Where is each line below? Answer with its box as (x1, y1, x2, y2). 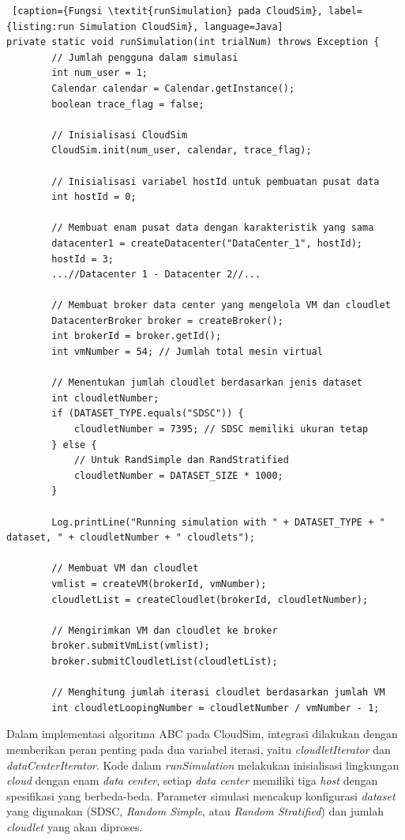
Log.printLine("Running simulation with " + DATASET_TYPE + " (51, 516, 385, 528)
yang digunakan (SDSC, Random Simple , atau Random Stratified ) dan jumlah (6, 803, 384, 819)
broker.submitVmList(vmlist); (51, 640, 210, 652)
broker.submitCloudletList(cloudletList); (51, 655, 278, 667)
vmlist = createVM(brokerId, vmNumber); (51, 578, 267, 590)
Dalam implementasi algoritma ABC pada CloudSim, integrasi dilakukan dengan (6, 725, 398, 742)
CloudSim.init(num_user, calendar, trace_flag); (51, 145, 312, 156)
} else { (51, 439, 97, 450)
